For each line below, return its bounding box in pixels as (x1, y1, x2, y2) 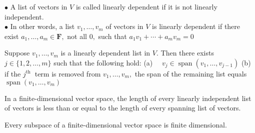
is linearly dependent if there (152, 21, 240, 31)
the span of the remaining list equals (134, 68, 247, 78)
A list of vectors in (10, 1, 67, 11)
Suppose (4, 47, 30, 58)
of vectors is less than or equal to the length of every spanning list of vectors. (4, 102, 241, 113)
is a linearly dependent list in (60, 47, 150, 58)
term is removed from (34, 68, 101, 78)
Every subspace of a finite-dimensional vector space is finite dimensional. (4, 119, 227, 129)
